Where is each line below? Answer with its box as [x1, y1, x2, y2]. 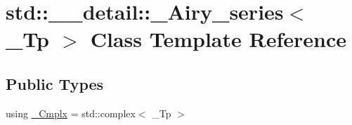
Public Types [6, 72, 104, 94]
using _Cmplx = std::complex [6, 105, 136, 120]
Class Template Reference [90, 25, 346, 53]
